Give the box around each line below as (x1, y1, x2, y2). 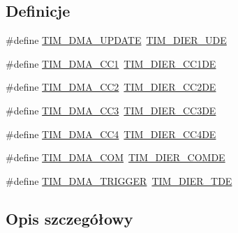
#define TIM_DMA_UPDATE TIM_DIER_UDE (6, 33, 227, 47)
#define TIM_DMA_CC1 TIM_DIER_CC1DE (6, 56, 216, 70)
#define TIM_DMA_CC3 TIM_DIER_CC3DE (6, 103, 216, 117)
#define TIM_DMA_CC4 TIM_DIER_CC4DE (6, 126, 216, 141)
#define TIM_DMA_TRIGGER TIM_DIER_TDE (6, 173, 232, 188)
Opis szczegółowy (6, 207, 133, 229)
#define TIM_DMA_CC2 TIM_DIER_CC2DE (6, 80, 216, 94)
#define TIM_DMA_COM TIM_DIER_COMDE (6, 150, 225, 165)
